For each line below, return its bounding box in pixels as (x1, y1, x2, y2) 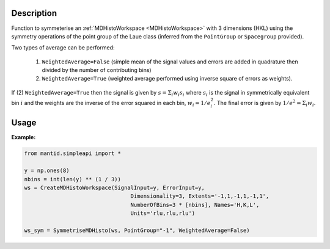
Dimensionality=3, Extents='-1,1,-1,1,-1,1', (130, 193, 269, 200)
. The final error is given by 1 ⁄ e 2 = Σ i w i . (214, 98, 316, 108)
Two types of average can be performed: (11, 44, 116, 51)
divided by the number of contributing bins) (42, 67, 152, 74)
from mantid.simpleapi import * (24, 150, 122, 157)
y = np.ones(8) (24, 167, 70, 174)
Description (11, 8, 57, 18)
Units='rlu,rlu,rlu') (130, 210, 196, 217)
